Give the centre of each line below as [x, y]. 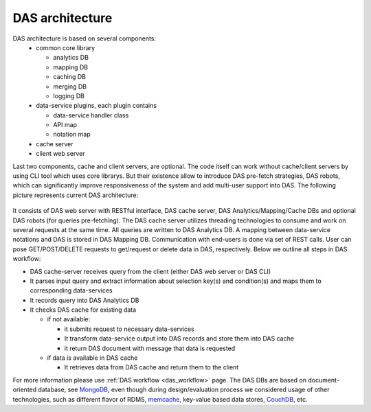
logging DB [69, 95]
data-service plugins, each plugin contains [97, 106]
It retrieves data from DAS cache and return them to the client [151, 367]
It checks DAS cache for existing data [83, 310]
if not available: [69, 319]
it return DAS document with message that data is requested [150, 348]
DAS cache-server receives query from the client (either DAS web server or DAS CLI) [150, 271]
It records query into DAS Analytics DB [85, 300]
